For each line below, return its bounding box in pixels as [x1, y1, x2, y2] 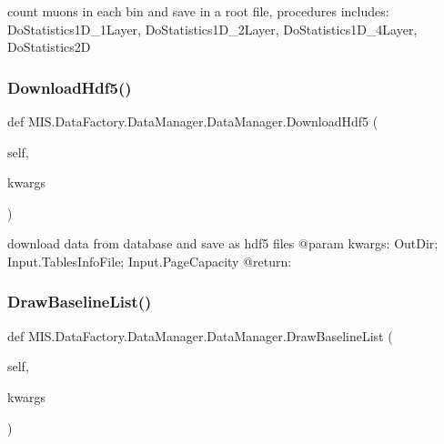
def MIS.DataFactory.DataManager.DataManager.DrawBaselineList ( [7, 326, 393, 345]
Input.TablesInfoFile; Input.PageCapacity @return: [7, 251, 292, 270]
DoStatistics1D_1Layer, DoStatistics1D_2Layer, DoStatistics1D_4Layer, [7, 19, 418, 38]
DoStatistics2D [7, 37, 91, 56]
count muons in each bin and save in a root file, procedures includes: [7, 2, 389, 20]
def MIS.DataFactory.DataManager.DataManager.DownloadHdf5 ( [7, 112, 378, 130]
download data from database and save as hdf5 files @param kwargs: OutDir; [7, 234, 439, 253]
